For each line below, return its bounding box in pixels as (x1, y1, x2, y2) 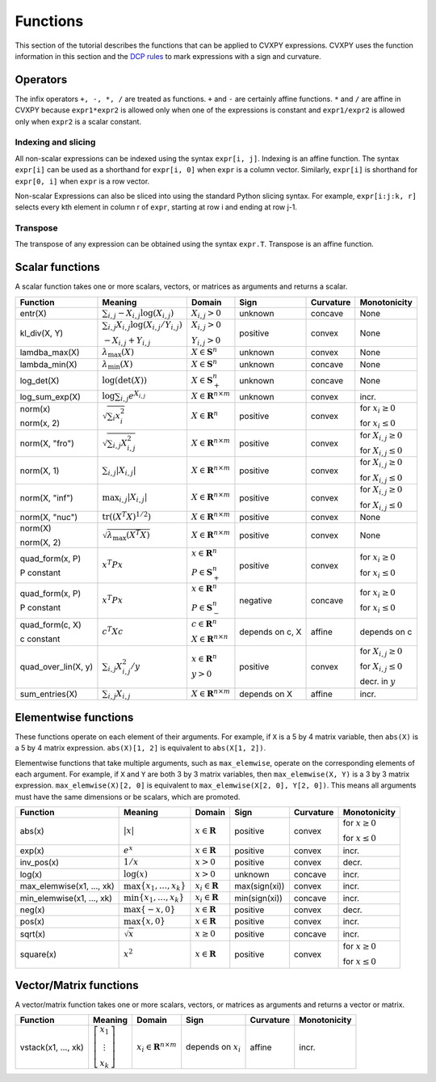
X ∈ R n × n (191, 632, 228, 645)
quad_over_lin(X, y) (19, 661, 94, 673)
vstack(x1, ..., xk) (19, 1042, 84, 1053)
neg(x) (19, 904, 45, 915)
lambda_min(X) (19, 359, 78, 370)
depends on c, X (239, 627, 302, 638)
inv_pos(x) (19, 857, 60, 869)
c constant (19, 633, 61, 645)
